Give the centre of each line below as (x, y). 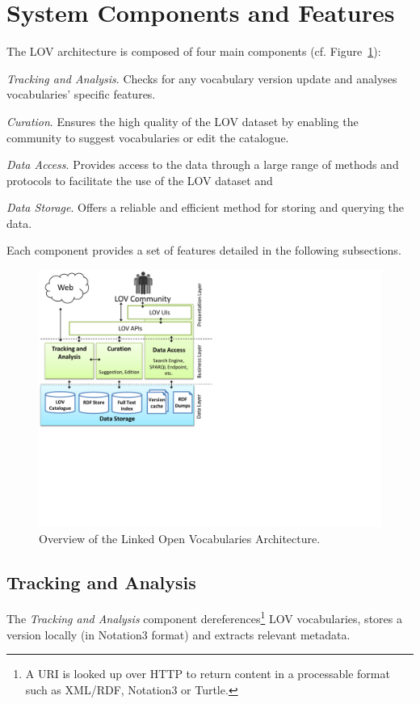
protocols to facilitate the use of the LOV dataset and (140, 180)
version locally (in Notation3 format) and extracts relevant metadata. (178, 634)
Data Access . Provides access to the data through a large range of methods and (203, 164)
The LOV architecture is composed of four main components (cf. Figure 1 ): (194, 51)
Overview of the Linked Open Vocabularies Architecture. (180, 538)
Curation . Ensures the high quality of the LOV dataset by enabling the (183, 121)
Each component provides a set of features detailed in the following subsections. (204, 250)
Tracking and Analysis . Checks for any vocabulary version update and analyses (202, 78)
